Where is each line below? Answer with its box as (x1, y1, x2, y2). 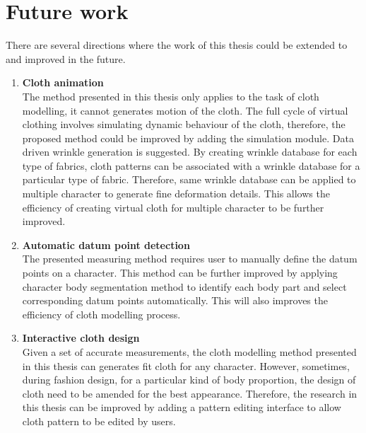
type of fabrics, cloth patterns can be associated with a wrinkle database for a (22, 158, 360, 173)
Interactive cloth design (22, 330, 140, 345)
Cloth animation (22, 75, 104, 90)
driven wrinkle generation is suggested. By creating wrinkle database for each (22, 144, 358, 159)
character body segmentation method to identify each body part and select (22, 279, 347, 294)
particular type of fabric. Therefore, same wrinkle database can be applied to (22, 172, 356, 187)
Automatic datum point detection (22, 237, 190, 252)
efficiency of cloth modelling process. (22, 306, 181, 321)
